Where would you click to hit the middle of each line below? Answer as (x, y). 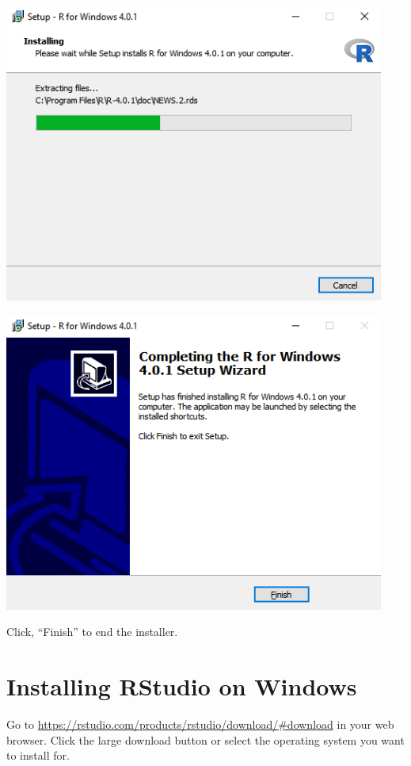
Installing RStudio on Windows (182, 686)
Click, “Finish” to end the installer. (92, 632)
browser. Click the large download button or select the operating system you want (205, 739)
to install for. (38, 755)
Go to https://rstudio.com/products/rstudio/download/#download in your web (200, 724)
